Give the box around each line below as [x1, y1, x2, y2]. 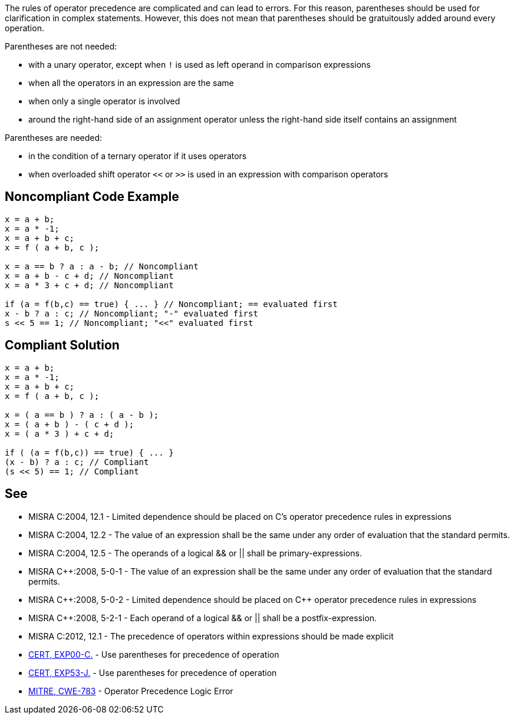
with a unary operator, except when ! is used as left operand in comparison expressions [28, 60, 371, 70]
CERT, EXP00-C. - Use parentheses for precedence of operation [28, 649, 279, 659]
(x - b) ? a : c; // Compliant [5, 457, 149, 467]
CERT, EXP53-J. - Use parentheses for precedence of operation [28, 667, 277, 678]
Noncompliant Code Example [5, 189, 179, 205]
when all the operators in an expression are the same [28, 78, 234, 88]
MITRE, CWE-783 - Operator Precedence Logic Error [28, 685, 233, 696]
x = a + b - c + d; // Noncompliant [5, 271, 174, 281]
